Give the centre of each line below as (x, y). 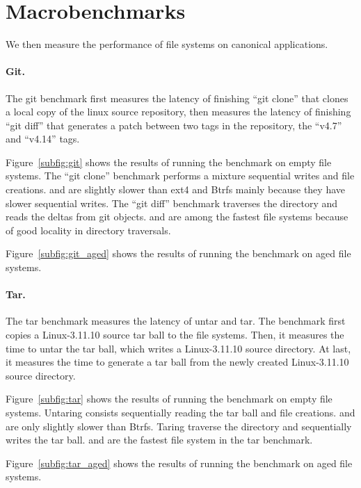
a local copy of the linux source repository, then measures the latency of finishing (178, 112)
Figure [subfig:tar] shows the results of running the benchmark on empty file (169, 399)
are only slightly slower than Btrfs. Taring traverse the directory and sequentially (179, 426)
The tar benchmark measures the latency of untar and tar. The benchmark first (176, 321)
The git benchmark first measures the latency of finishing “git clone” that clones (177, 98)
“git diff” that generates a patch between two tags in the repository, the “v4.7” (174, 125)
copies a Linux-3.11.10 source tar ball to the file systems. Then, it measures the (175, 335)
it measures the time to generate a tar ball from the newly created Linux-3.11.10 (177, 362)
